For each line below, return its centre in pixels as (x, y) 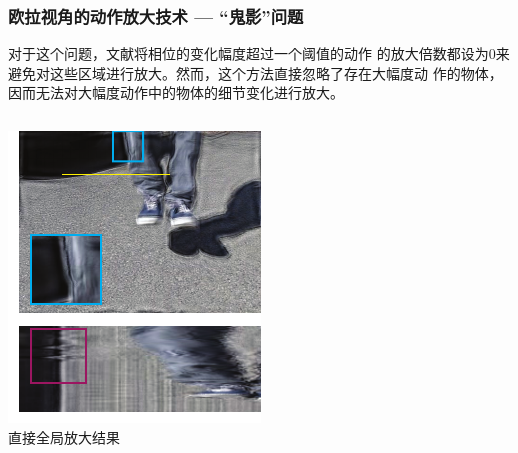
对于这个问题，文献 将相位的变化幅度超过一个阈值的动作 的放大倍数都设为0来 (259, 53)
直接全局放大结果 (64, 436)
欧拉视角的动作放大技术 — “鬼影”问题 (156, 15)
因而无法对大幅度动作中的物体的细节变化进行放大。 (176, 92)
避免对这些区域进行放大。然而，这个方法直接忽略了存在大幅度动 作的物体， (255, 72)
